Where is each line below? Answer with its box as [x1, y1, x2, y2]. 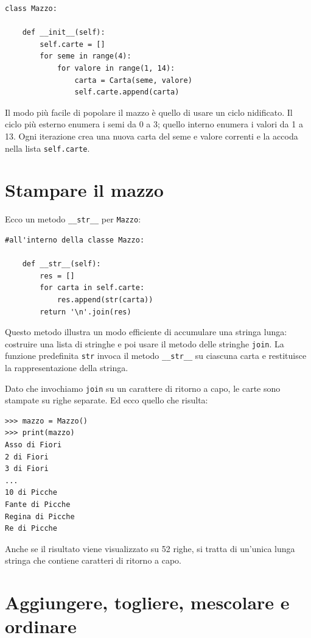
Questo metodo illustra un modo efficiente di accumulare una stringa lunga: [5, 325, 287, 338]
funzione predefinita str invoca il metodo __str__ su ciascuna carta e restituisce [5, 349, 307, 362]
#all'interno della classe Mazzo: [5, 235, 145, 244]
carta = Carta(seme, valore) [74, 76, 192, 85]
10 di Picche [5, 488, 57, 497]
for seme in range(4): [40, 52, 131, 61]
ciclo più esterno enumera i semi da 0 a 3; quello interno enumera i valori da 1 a [5, 118, 303, 130]
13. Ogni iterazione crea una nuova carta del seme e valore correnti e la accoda [5, 129, 298, 142]
